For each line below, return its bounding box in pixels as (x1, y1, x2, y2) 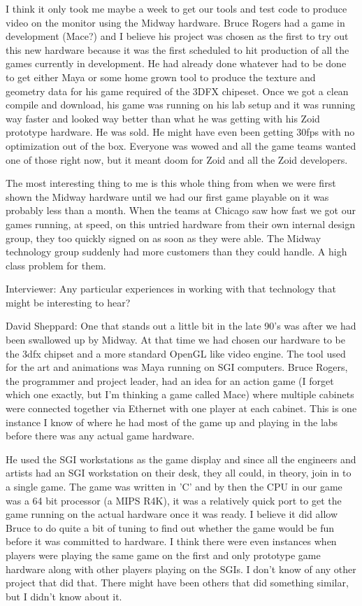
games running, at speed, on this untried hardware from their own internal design (6, 216, 355, 231)
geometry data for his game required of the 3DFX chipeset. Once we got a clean (6, 83, 349, 98)
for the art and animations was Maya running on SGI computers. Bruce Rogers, (6, 360, 348, 374)
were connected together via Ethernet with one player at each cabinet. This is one (6, 401, 357, 416)
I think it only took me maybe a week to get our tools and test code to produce (6, 1, 347, 15)
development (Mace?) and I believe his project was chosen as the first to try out (6, 29, 349, 43)
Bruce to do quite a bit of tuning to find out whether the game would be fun (6, 520, 335, 535)
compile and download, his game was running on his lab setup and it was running (6, 97, 356, 112)
